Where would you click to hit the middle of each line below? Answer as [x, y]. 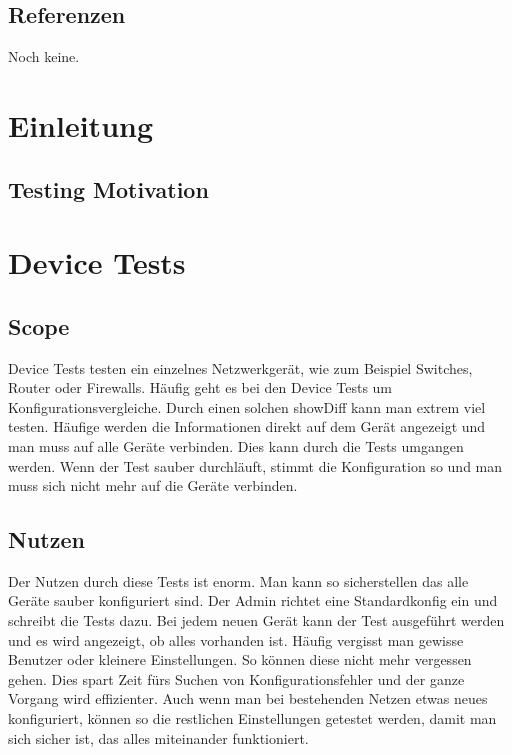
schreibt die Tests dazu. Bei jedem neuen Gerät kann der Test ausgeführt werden [256, 620]
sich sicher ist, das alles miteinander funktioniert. [158, 737]
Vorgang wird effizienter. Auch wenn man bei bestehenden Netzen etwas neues [248, 698]
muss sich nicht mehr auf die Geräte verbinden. [153, 485]
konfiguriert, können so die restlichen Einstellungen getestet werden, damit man [252, 718]
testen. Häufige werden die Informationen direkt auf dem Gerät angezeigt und [247, 426]
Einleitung [81, 124]
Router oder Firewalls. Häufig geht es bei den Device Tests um [200, 387]
